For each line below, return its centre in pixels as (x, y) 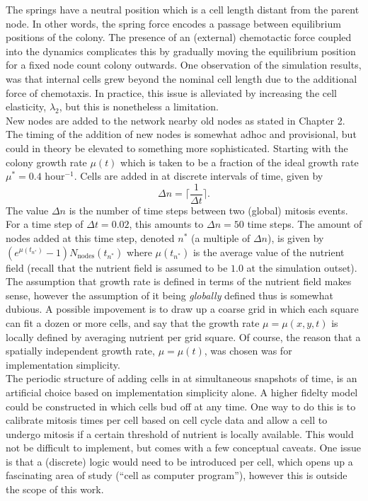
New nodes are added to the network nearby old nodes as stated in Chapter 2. (176, 120)
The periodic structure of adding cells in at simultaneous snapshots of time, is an (182, 378)
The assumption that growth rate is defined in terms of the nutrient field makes (179, 281)
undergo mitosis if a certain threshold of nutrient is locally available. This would (180, 433)
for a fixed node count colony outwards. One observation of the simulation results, (184, 65)
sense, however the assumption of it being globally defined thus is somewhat (169, 295)
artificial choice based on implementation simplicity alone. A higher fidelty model (182, 392)
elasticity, (26, 106)
